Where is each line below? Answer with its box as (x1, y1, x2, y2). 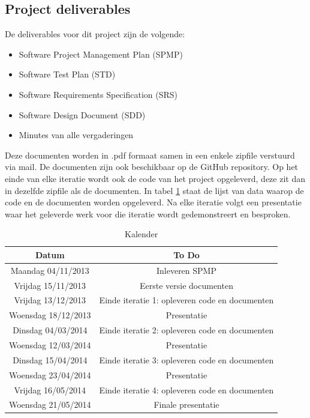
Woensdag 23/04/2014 (9, 368, 91, 381)
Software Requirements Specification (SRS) (19, 88, 178, 100)
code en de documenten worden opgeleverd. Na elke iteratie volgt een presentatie (5, 196, 302, 208)
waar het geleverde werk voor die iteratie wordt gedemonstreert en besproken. (5, 207, 291, 220)
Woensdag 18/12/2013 (9, 309, 91, 321)
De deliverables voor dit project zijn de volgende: (5, 28, 185, 40)
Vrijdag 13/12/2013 (14, 294, 86, 306)
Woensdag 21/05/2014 (9, 398, 91, 411)
